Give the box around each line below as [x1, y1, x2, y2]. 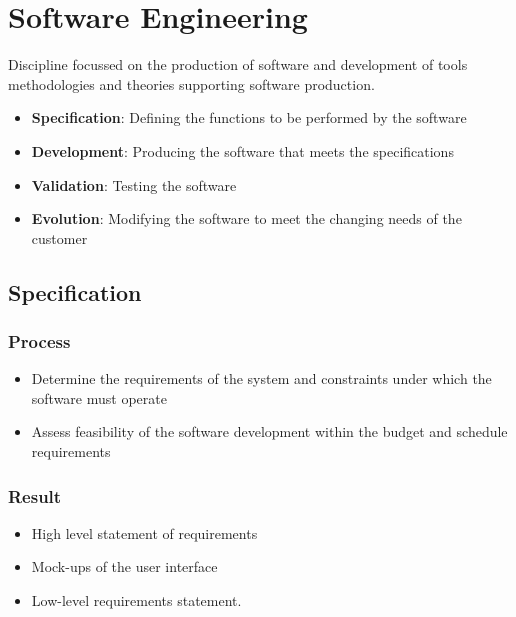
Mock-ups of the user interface [31, 556, 218, 577]
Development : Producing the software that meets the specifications [31, 140, 454, 161]
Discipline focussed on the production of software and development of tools [8, 54, 468, 75]
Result [8, 483, 62, 508]
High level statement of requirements [31, 522, 258, 543]
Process [8, 328, 71, 353]
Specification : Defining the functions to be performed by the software [31, 107, 467, 128]
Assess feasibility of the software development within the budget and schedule [31, 421, 508, 442]
